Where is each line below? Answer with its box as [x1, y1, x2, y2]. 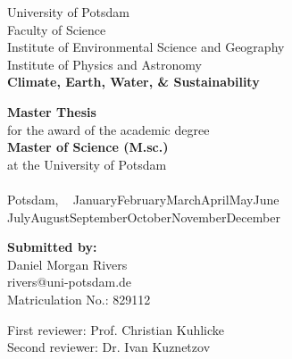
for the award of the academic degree [7, 120, 210, 138]
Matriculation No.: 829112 [7, 289, 151, 308]
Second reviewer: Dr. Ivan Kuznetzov [7, 338, 211, 356]
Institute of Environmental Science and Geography [7, 38, 285, 56]
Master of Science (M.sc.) [7, 138, 169, 156]
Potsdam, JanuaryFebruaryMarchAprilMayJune [7, 189, 279, 208]
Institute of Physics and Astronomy [7, 54, 202, 73]
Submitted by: [7, 238, 97, 256]
